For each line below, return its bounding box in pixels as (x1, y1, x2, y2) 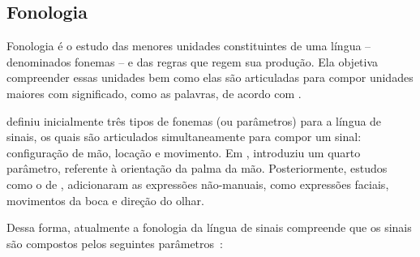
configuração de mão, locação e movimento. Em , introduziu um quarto (6, 143, 361, 161)
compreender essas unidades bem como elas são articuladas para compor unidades (6, 69, 414, 86)
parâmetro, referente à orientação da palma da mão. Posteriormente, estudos (6, 160, 388, 177)
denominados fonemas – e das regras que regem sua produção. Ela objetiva (6, 53, 379, 70)
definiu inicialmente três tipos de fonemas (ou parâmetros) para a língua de (6, 112, 382, 129)
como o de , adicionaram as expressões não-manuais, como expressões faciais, (6, 175, 389, 192)
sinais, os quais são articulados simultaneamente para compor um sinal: (6, 128, 362, 145)
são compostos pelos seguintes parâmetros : (6, 234, 223, 251)
